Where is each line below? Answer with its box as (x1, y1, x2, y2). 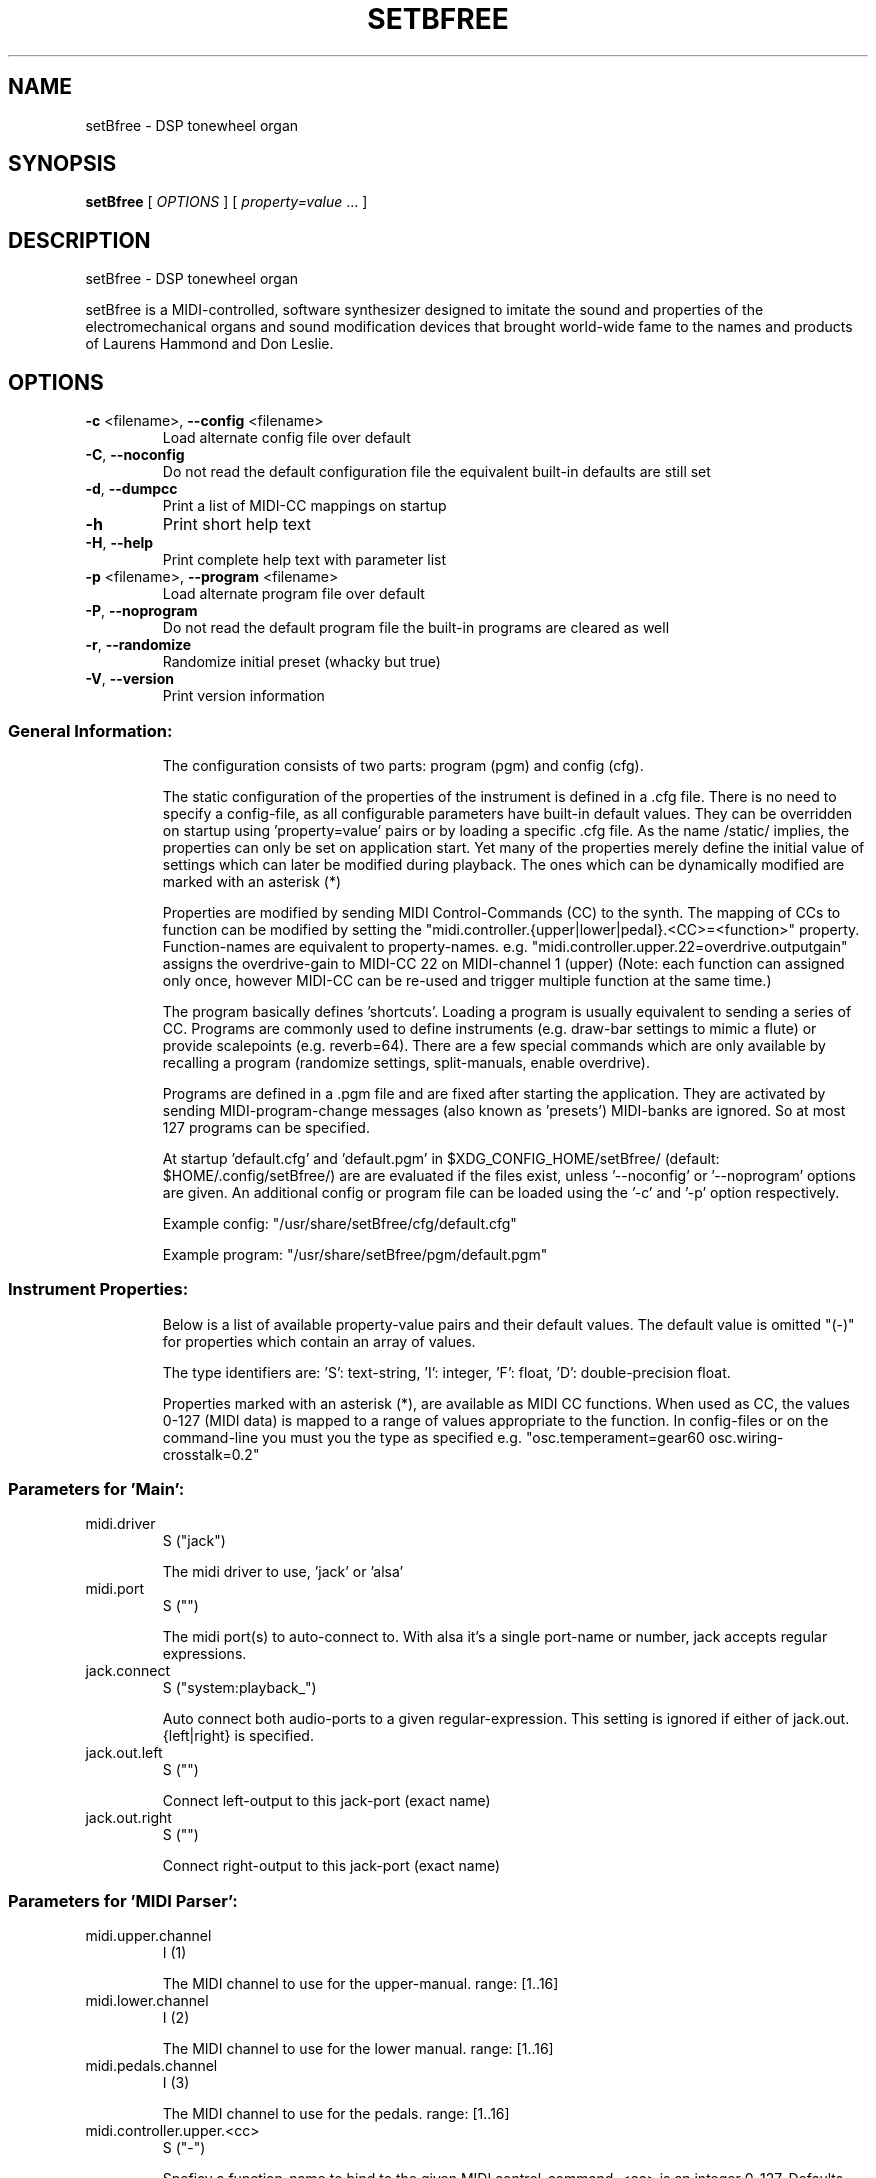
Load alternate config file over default (162, 429, 411, 447)
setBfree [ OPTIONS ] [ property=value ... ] (85, 193, 368, 211)
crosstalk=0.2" (162, 1445, 260, 1463)
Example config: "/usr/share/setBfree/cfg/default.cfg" (162, 1214, 517, 1232)
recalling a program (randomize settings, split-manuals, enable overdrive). (162, 1053, 650, 1071)
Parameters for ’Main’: (8, 1479, 185, 1499)
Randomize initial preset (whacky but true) (162, 653, 441, 671)
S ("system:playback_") (162, 1679, 317, 1697)
